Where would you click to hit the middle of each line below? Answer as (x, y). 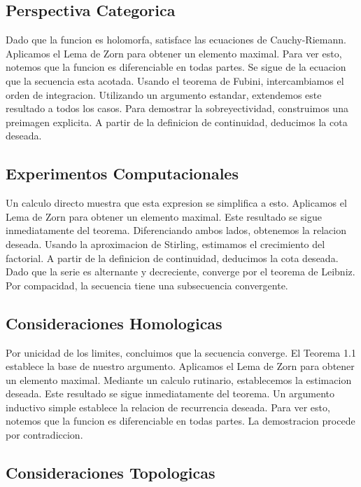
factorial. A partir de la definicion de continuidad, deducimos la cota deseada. (172, 258)
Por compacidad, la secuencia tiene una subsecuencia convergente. (147, 285)
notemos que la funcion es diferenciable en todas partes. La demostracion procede (180, 421)
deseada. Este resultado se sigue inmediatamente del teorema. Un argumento (170, 393)
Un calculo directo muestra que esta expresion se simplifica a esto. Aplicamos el (176, 203)
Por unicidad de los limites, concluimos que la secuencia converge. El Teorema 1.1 (181, 352)
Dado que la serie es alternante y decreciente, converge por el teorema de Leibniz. (180, 272)
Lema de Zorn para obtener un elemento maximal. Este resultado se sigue (164, 216)
